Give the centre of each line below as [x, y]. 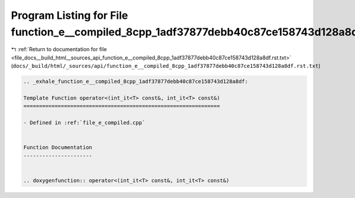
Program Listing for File [70, 15]
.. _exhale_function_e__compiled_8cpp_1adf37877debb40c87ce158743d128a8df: [136, 82]
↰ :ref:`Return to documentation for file [59, 49]
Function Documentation [58, 148]
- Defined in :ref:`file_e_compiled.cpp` [84, 123]
